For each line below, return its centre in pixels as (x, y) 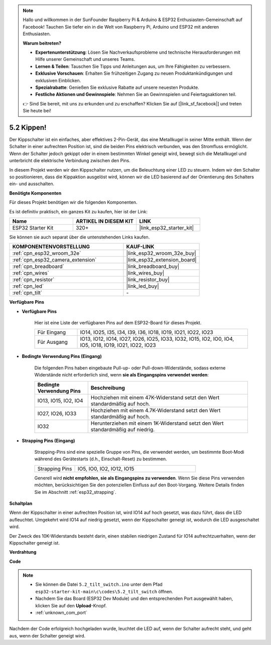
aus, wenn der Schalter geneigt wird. (47, 635)
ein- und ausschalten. (32, 184)
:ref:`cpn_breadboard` (38, 267)
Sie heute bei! (37, 111)
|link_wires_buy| (145, 273)
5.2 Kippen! (28, 127)
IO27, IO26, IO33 (57, 413)
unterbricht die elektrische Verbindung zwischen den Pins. (70, 161)
